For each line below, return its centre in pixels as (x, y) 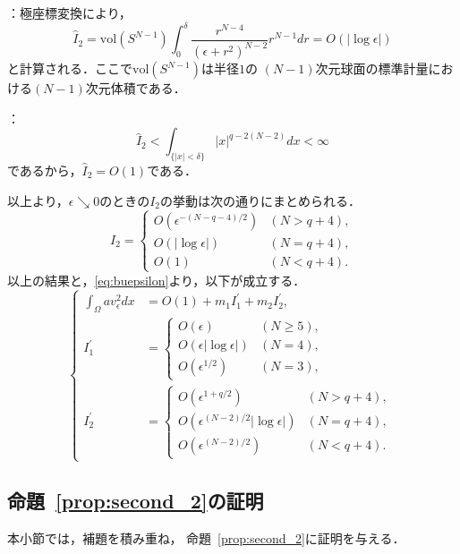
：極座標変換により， (69, 13)
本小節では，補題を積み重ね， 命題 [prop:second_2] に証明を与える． (206, 537)
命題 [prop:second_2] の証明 (136, 500)
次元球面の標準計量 (372, 68)
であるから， (45, 170)
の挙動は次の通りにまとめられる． (261, 200)
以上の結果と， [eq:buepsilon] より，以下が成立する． (157, 280)
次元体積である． (136, 88)
